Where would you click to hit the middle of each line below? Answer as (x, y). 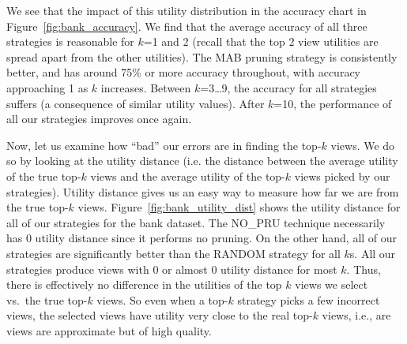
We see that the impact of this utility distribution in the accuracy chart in (187, 10)
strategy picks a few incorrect (309, 299)
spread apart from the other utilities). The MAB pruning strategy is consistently (202, 56)
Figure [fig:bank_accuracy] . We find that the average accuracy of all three (187, 26)
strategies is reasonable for (70, 41)
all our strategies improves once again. (99, 119)
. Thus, (364, 269)
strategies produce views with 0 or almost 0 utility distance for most (172, 269)
